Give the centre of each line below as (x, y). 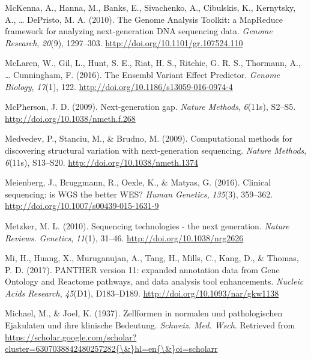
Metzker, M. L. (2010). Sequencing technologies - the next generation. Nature (147, 225)
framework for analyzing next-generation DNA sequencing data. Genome (139, 31)
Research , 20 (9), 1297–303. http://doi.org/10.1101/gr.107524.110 (124, 42)
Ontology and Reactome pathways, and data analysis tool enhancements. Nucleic (154, 281)
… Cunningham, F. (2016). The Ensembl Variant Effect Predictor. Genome (143, 74)
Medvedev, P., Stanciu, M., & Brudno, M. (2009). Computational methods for (149, 138)
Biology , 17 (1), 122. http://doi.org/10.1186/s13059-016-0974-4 (119, 86)
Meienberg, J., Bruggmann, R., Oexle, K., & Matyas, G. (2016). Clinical (138, 182)
